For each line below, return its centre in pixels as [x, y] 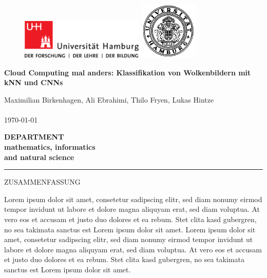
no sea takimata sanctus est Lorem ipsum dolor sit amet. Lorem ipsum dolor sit [130, 229]
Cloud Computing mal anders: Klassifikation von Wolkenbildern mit [128, 72]
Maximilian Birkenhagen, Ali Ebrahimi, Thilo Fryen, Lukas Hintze [109, 99]
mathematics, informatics [50, 147]
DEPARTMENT [34, 137]
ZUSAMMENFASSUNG [42, 182]
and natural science [39, 157]
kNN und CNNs [34, 82]
